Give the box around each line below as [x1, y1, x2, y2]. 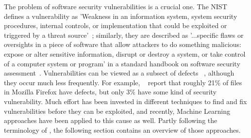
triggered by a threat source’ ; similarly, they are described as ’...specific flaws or [4, 30, 244, 40]
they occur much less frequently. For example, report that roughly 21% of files [4, 77, 242, 87]
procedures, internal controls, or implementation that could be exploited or [4, 20, 227, 31]
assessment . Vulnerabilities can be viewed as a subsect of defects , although [4, 68, 234, 78]
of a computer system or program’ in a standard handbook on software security [4, 58, 240, 68]
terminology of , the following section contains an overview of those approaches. [4, 124, 241, 135]
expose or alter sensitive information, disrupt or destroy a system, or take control [4, 48, 246, 59]
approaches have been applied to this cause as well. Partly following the [4, 115, 218, 125]
